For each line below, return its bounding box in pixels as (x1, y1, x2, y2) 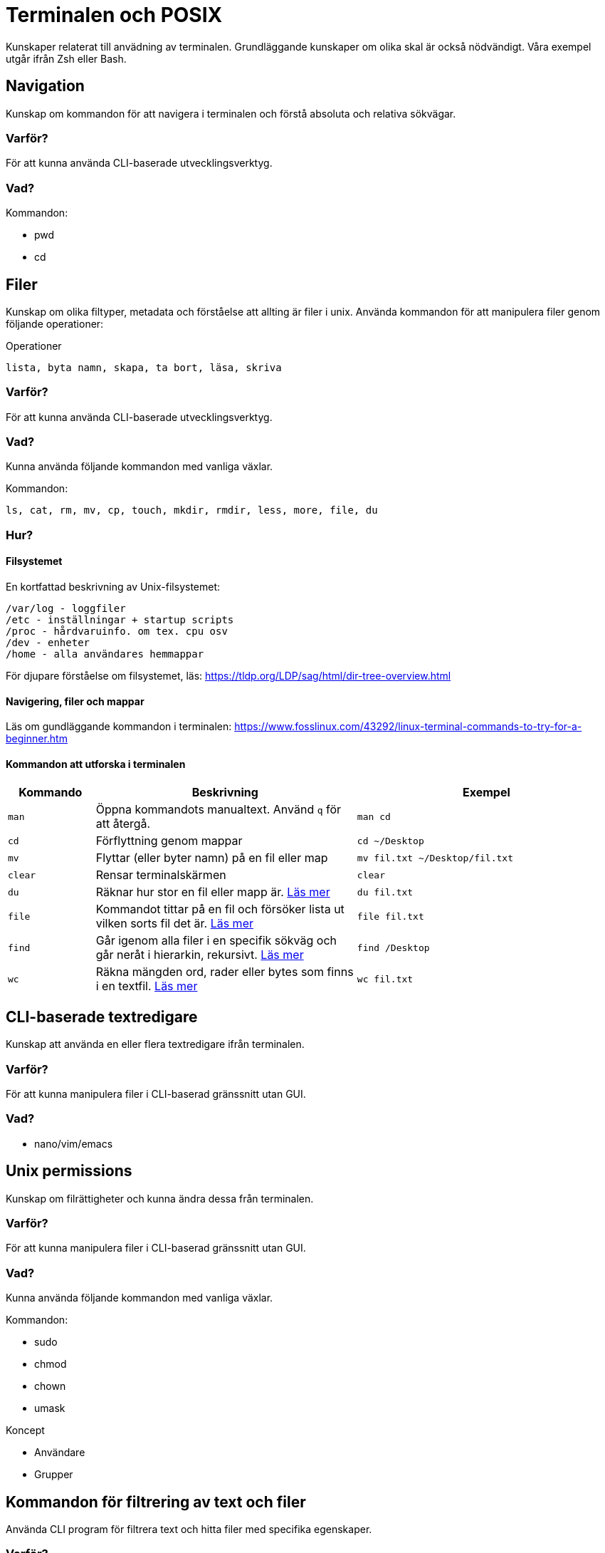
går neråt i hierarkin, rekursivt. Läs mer (95, 947, 304, 962)
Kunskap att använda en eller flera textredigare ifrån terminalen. (6, 1038, 305, 1051)
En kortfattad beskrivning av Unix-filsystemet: (6, 581, 221, 593)
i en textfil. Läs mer (95, 979, 198, 994)
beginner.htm (6, 732, 68, 745)
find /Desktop (357, 942, 430, 953)
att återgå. (95, 816, 151, 831)
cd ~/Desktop (357, 835, 424, 846)
